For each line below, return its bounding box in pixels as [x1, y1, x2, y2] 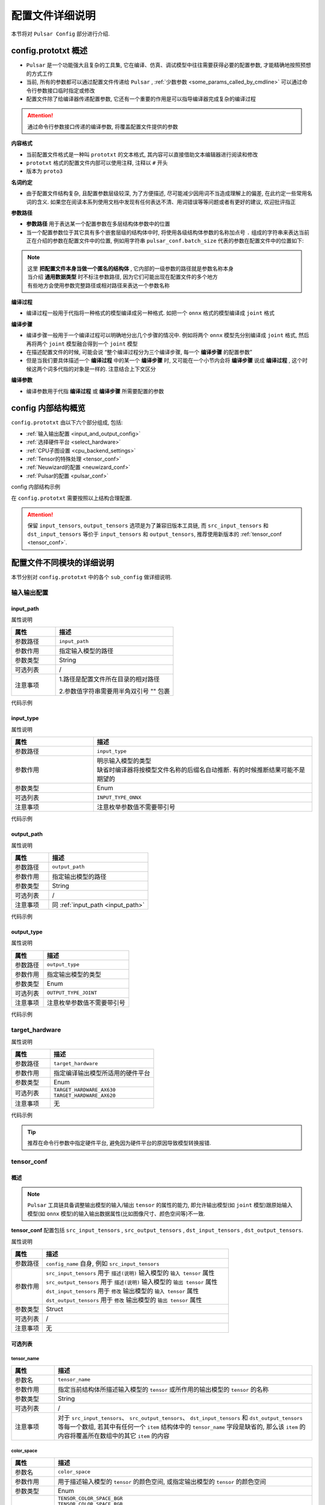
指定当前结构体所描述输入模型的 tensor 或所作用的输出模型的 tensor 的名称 [57, 1385, 269, 1394]
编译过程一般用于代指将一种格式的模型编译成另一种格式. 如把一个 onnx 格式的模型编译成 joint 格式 [26, 309, 275, 317]
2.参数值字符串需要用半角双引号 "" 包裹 [59, 687, 170, 695]
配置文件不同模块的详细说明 [11, 557, 114, 568]
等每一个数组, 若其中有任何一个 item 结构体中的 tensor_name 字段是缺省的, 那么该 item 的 [57, 1423, 306, 1431]
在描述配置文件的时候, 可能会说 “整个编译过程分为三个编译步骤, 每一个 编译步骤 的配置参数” [26, 349, 253, 355]
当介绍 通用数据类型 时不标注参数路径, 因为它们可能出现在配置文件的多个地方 [27, 273, 218, 281]
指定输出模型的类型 [46, 970, 102, 978]
